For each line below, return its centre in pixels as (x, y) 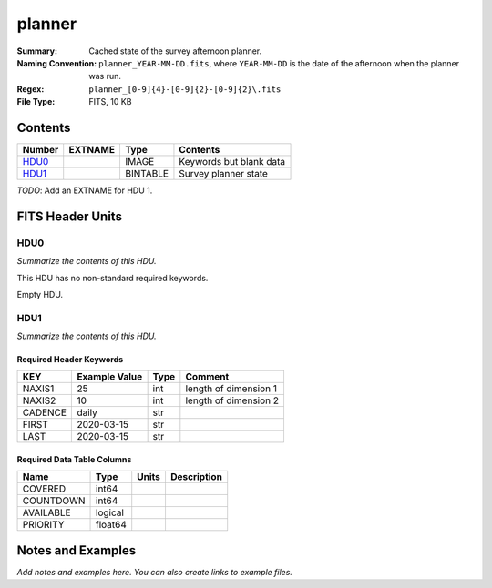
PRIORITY (43, 525)
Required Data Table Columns (74, 460)
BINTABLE (146, 174)
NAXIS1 (38, 389)
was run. (105, 76)
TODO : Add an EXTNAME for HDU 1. (85, 190)
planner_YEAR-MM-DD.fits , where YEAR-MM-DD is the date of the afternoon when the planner (279, 63)
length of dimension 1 (231, 389)
